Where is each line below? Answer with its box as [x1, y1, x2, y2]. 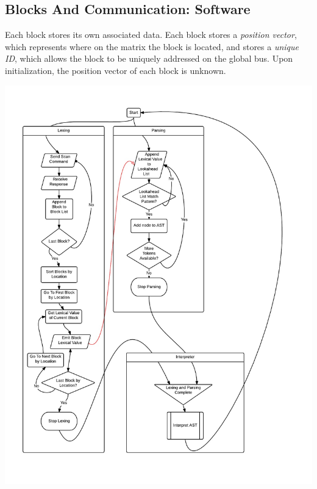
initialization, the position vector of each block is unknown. [5, 64, 226, 76]
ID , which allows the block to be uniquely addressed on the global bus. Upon [5, 52, 293, 65]
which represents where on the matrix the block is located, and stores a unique [5, 40, 299, 53]
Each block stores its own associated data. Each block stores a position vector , [5, 28, 297, 41]
